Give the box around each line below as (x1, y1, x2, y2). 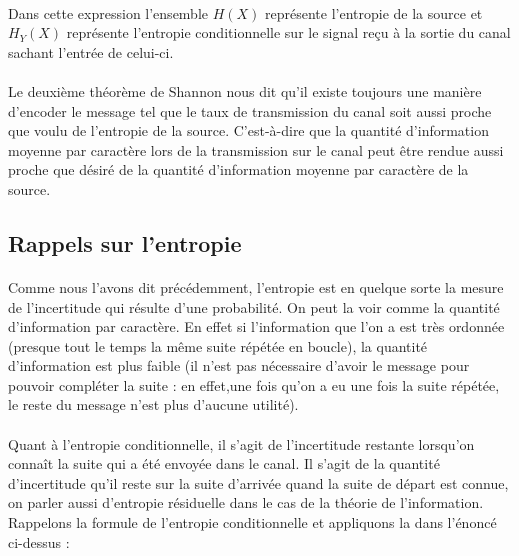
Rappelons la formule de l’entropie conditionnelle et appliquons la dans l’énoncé (8, 512, 497, 533)
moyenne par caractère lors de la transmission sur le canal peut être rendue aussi (8, 139, 504, 160)
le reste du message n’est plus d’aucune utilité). (8, 394, 299, 415)
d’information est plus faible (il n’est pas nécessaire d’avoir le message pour (8, 355, 470, 376)
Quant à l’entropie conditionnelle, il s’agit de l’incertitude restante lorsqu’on (8, 433, 475, 454)
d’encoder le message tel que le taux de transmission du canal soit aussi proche (8, 100, 492, 121)
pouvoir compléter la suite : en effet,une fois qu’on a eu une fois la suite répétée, (8, 374, 500, 395)
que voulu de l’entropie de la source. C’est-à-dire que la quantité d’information (8, 120, 489, 141)
